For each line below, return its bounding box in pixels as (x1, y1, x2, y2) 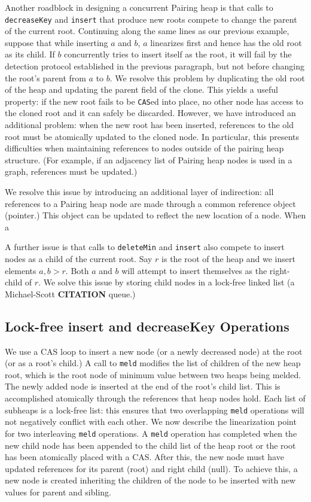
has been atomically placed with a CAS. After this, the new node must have (5, 451, 284, 463)
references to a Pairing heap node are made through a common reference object (5, 197, 296, 209)
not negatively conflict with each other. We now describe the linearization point (5, 415, 297, 428)
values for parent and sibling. (5, 485, 111, 498)
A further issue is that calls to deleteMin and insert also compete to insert (5, 241, 285, 253)
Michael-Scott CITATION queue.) (5, 287, 136, 300)
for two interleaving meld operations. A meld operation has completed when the (5, 427, 297, 439)
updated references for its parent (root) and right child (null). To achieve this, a (5, 462, 298, 474)
